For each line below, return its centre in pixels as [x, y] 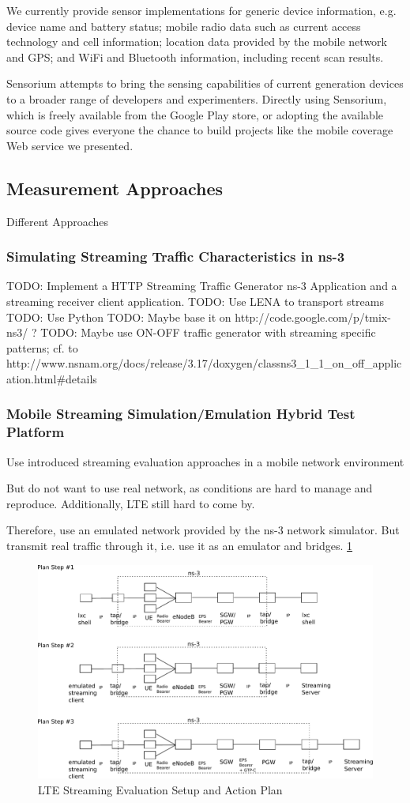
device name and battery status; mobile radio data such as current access [184, 26]
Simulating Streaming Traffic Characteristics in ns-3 [176, 256]
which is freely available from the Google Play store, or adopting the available [195, 114]
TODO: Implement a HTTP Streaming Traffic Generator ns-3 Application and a [202, 286]
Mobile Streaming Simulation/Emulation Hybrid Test [181, 414]
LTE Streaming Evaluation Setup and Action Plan [160, 790]
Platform [36, 432]
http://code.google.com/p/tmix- [313, 317]
